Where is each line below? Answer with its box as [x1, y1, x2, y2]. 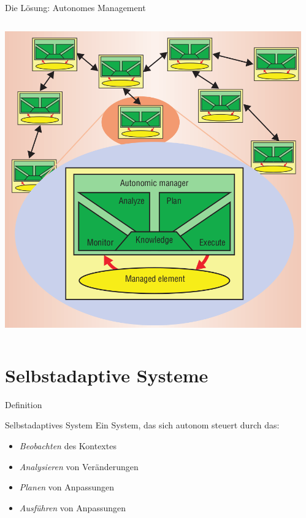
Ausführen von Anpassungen [19, 501, 126, 514]
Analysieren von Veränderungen [19, 460, 139, 473]
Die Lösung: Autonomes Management [5, 1, 146, 14]
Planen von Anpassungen [19, 481, 114, 493]
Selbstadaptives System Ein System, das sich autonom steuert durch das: [5, 419, 280, 431]
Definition [5, 398, 42, 411]
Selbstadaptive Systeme [5, 362, 208, 387]
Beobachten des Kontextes [19, 439, 117, 452]
